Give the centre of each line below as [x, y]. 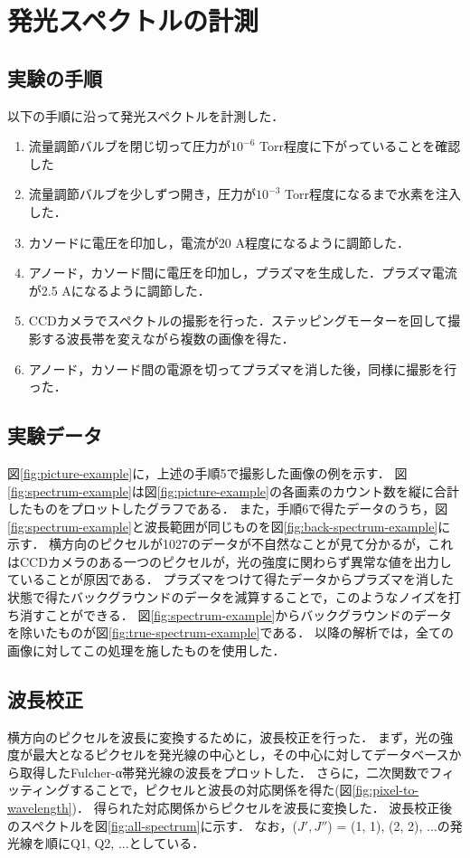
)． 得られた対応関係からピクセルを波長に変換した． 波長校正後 [262, 808]
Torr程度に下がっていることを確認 [360, 146]
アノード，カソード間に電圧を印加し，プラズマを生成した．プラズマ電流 [243, 273]
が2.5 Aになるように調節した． [119, 290]
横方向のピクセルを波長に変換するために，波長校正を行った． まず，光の [224, 736]
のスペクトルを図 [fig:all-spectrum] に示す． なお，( [153, 825]
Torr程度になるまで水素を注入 [373, 194]
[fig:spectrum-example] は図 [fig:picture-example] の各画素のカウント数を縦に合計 [233, 490]
